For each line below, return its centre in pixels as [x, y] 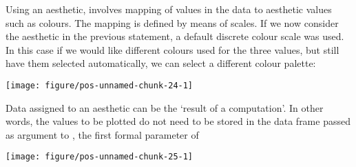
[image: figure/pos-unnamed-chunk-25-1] [100, 157]
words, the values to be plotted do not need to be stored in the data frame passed [178, 121]
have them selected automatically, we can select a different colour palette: [161, 63]
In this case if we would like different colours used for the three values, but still [172, 49]
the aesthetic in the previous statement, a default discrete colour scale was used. [175, 36]
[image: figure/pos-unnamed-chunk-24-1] [100, 85]
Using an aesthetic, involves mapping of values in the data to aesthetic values [169, 9]
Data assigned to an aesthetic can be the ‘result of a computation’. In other [165, 107]
